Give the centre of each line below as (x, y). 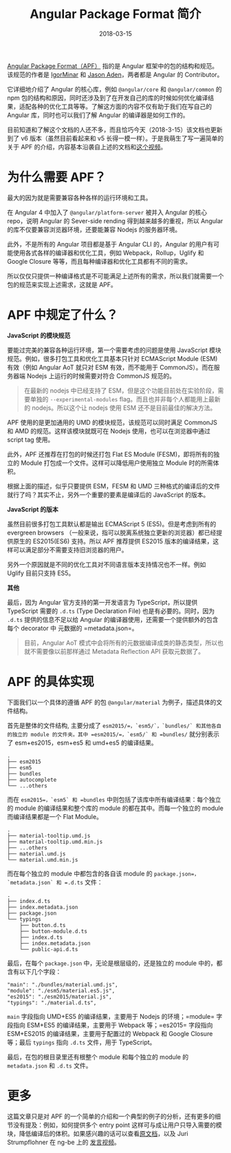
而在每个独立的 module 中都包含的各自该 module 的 (80, 873)
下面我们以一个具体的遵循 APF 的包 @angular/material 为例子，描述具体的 (112, 702)
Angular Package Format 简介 (115, 14)
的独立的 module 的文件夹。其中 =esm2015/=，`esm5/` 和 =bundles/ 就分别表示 (113, 734)
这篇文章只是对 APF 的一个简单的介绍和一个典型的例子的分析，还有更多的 (111, 1116)
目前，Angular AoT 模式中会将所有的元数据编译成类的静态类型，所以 (121, 643)
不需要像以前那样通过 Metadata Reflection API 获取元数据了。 (117, 651)
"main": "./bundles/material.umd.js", (63, 985)
